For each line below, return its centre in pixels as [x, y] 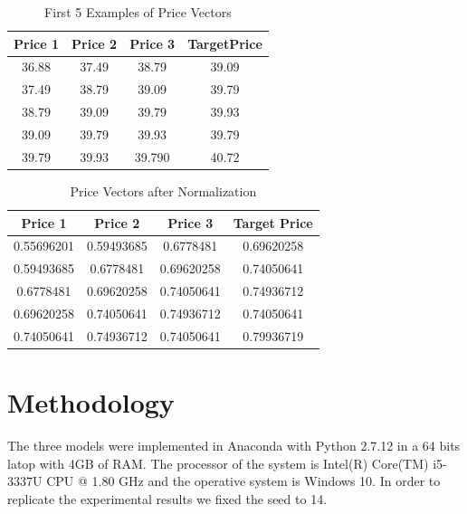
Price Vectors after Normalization [163, 190]
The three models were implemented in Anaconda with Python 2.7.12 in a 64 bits [234, 445]
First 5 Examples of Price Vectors [138, 12]
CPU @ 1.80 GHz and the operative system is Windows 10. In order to [243, 481]
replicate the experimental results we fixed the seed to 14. [167, 498]
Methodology [91, 402]
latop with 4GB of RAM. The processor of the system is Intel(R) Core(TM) [218, 463]
